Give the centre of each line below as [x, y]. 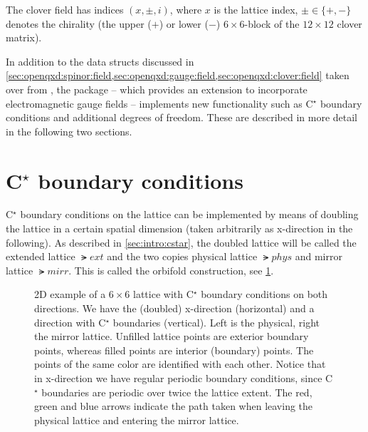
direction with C [70, 322]
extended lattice [41, 256]
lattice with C [163, 294]
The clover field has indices [65, 9]
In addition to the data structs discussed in [100, 61]
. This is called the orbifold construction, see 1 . [171, 270]
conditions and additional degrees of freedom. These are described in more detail [182, 117]
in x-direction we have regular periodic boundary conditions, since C [184, 378]
